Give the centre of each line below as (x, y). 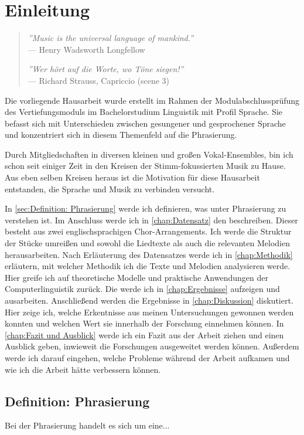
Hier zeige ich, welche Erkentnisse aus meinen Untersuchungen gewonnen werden (149, 312)
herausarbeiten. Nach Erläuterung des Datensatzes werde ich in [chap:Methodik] (149, 254)
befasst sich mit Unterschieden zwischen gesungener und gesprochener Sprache (145, 123)
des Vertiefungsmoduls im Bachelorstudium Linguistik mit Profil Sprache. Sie (144, 112)
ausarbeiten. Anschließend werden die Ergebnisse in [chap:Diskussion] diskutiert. (149, 300)
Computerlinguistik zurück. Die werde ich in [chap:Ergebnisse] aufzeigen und (142, 289)
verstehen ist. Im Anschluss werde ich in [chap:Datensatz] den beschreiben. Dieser (151, 220)
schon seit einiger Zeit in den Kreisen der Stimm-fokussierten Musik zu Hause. (145, 166)
